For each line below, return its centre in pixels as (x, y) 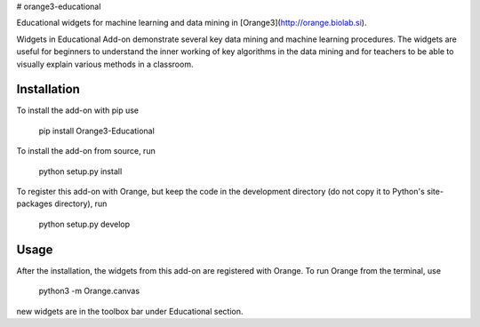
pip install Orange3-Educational (96, 131)
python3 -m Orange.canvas (89, 291)
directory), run (81, 203)
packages (35, 203)
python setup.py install (80, 171)
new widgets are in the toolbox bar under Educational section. (130, 311)
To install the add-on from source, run (86, 151)
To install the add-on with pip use (78, 110)
